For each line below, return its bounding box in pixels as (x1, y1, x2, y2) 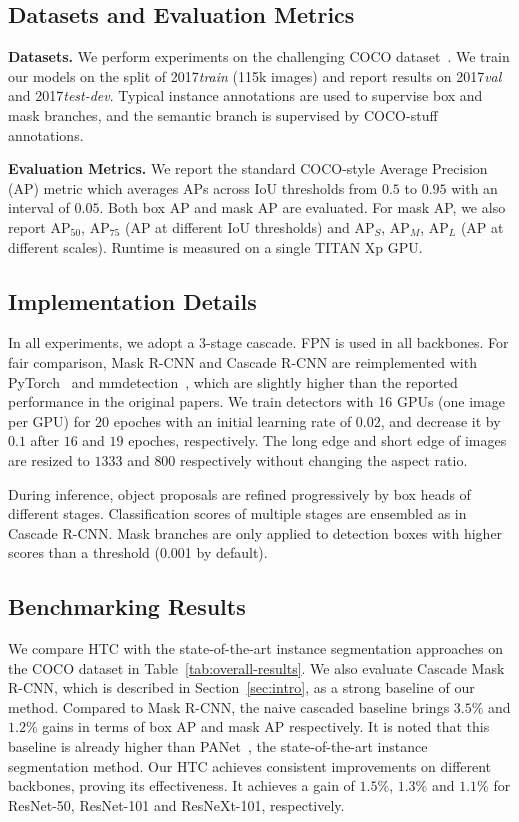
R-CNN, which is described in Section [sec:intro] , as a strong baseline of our (8, 677, 475, 698)
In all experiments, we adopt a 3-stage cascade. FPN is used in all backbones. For (8, 332, 509, 353)
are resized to (8, 449, 90, 470)
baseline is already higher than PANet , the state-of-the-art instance (8, 736, 428, 757)
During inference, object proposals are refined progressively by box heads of (8, 483, 471, 504)
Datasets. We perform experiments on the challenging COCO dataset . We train (8, 46, 510, 67)
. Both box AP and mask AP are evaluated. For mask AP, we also (99, 197, 506, 218)
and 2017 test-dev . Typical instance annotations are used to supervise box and (8, 85, 483, 106)
